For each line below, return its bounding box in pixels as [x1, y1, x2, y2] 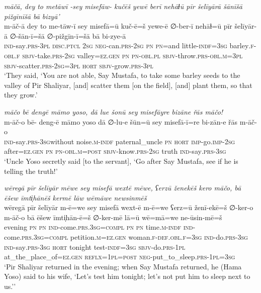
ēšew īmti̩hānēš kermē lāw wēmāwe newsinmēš [4, 192, 147, 203]
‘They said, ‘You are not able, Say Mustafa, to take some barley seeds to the [4, 70, 240, 80]
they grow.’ [4, 89, 38, 100]
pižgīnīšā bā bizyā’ [4, 11, 60, 21]
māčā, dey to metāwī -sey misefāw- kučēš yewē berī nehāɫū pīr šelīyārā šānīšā [4, 1, 242, 11]
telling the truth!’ [4, 165, 58, 176]
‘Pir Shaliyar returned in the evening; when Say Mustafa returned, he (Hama [4, 261, 242, 271]
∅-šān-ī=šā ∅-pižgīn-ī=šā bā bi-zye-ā [10, 30, 126, 41]
